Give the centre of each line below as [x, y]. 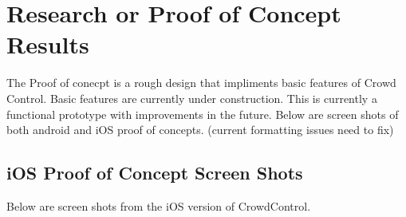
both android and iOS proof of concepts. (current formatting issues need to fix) [200, 130]
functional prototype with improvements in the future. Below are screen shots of [203, 114]
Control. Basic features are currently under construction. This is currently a [192, 98]
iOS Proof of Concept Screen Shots [155, 173]
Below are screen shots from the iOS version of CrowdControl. [159, 205]
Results [48, 44]
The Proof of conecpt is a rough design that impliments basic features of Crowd [201, 83]
